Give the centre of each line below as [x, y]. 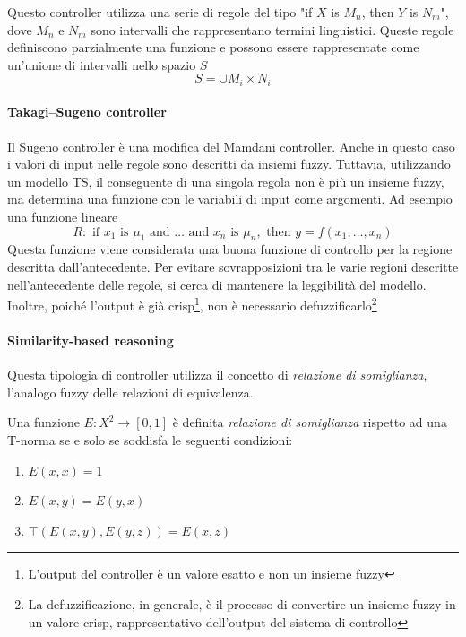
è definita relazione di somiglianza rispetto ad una [310, 422]
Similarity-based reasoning [91, 340]
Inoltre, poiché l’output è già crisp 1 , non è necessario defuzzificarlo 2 [192, 304]
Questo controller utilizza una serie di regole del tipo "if [160, 12]
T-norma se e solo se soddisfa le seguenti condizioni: [150, 440]
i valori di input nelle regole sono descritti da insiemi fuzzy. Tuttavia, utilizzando [229, 164]
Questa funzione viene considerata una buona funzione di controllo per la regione [230, 249]
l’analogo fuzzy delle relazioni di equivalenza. [130, 392]
